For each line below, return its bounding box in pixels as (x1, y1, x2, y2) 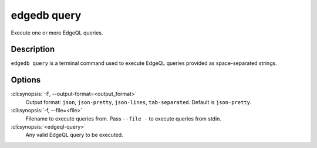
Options (11, 75, 41, 85)
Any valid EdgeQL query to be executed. (25, 132, 123, 139)
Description (11, 44, 55, 54)
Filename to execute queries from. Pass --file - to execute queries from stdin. (25, 115, 221, 122)
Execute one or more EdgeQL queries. (11, 29, 103, 36)
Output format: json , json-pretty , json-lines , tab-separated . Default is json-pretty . (25, 98, 252, 105)
